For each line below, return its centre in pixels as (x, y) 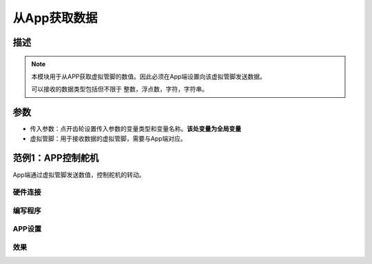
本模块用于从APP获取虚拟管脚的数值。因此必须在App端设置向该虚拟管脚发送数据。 (149, 77)
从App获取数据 (55, 18)
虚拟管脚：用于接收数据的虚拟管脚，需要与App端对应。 (108, 139)
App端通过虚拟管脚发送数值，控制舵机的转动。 (79, 174)
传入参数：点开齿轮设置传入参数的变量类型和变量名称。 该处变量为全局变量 (135, 129)
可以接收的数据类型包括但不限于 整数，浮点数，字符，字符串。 (120, 89)
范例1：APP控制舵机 (56, 158)
